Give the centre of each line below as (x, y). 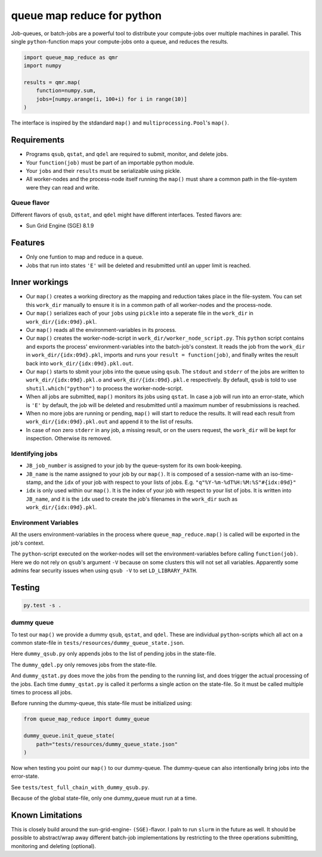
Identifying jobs (34, 454)
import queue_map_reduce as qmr (71, 57)
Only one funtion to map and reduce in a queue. (85, 257)
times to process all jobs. (42, 692)
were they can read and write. (63, 187)
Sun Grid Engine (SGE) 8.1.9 (60, 226)
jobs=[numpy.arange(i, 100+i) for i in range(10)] (112, 99)
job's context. (28, 543)
